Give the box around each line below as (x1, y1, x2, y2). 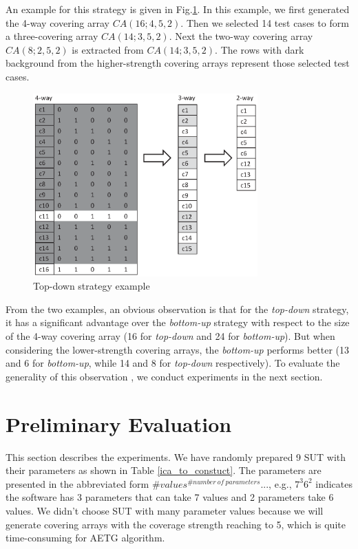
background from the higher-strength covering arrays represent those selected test (6, 56, 350, 70)
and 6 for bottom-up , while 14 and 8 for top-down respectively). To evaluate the (6, 356, 340, 370)
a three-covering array (6, 29, 98, 43)
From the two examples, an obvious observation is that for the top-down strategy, (6, 301, 349, 316)
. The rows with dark (215, 42, 304, 56)
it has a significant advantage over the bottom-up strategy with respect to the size (6, 315, 350, 330)
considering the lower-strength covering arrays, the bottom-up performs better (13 (6, 342, 350, 356)
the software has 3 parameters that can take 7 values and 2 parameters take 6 (6, 490, 334, 504)
